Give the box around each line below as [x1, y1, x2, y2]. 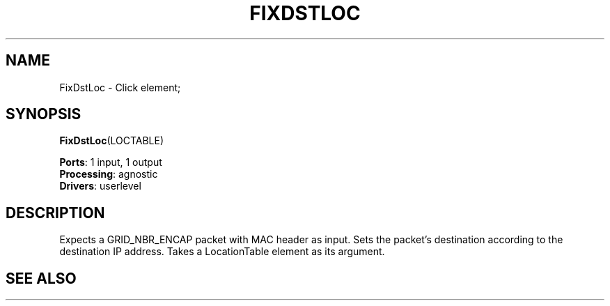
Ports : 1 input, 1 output [59, 156, 162, 169]
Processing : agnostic [59, 168, 158, 181]
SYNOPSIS [6, 105, 81, 123]
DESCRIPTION [6, 204, 105, 222]
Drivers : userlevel [59, 180, 141, 192]
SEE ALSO [6, 269, 77, 287]
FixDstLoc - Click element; [59, 81, 181, 93]
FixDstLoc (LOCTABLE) [59, 135, 164, 147]
